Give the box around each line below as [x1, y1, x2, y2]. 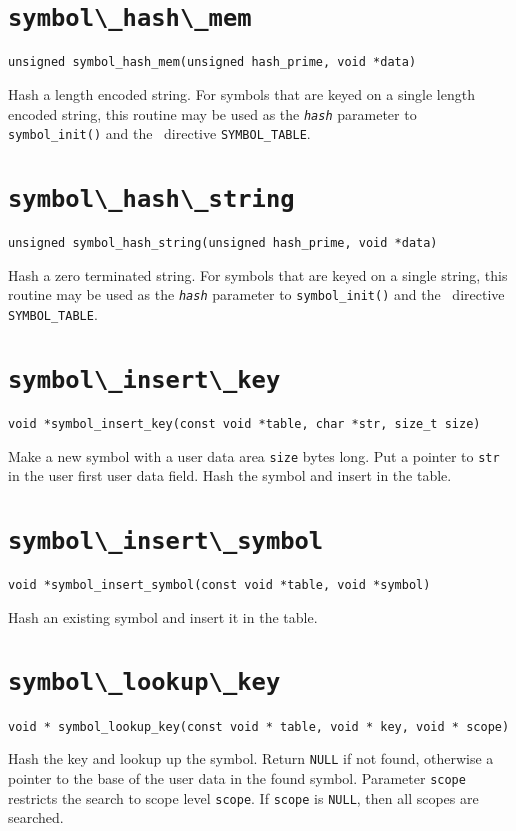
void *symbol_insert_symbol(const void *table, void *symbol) [8, 578, 431, 593]
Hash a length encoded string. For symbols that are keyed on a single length [8, 83, 475, 104]
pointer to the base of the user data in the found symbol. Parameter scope [8, 767, 466, 788]
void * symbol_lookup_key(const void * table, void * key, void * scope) [8, 719, 510, 734]
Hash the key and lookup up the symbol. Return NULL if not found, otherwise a [8, 748, 494, 769]
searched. [8, 807, 64, 828]
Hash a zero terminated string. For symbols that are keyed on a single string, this [8, 264, 508, 285]
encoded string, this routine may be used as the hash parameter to [8, 103, 417, 124]
